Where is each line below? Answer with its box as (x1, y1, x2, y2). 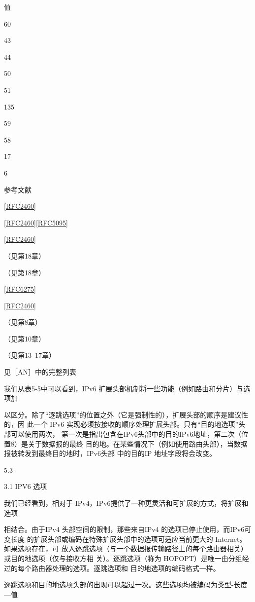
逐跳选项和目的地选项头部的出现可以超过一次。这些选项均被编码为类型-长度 (4, 579, 248, 590)
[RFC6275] (4, 284, 36, 294)
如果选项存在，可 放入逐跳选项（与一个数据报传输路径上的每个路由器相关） (4, 543, 248, 554)
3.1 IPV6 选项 (4, 481, 47, 491)
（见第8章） (4, 317, 42, 327)
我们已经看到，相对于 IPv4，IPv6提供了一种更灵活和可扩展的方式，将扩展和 (4, 498, 249, 508)
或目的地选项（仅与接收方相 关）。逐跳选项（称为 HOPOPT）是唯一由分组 (4, 553, 242, 563)
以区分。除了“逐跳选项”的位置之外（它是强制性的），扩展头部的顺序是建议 (4, 409, 242, 419)
